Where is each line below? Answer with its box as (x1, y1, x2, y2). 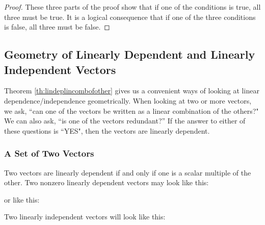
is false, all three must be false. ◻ (4, 21, 110, 32)
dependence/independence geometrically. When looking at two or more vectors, (4, 95, 252, 106)
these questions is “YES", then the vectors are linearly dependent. (4, 125, 210, 136)
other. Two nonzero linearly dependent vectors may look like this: (4, 177, 209, 188)
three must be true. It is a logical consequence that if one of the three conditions (4, 11, 256, 22)
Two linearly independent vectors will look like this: (4, 211, 166, 222)
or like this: (4, 194, 40, 205)
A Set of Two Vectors (4, 147, 94, 160)
